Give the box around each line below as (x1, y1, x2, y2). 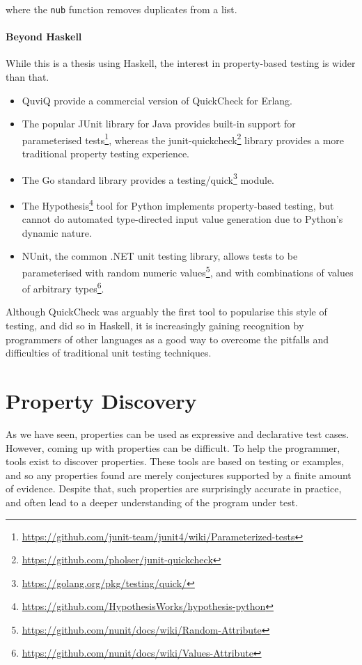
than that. (6, 70, 49, 84)
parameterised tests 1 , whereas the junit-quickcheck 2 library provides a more (22, 130, 345, 147)
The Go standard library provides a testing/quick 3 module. (22, 170, 275, 187)
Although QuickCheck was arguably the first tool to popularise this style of (6, 304, 327, 319)
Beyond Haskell (6, 29, 82, 44)
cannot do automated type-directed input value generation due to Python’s (22, 212, 343, 226)
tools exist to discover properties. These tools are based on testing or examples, (6, 454, 345, 469)
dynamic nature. (22, 225, 92, 240)
